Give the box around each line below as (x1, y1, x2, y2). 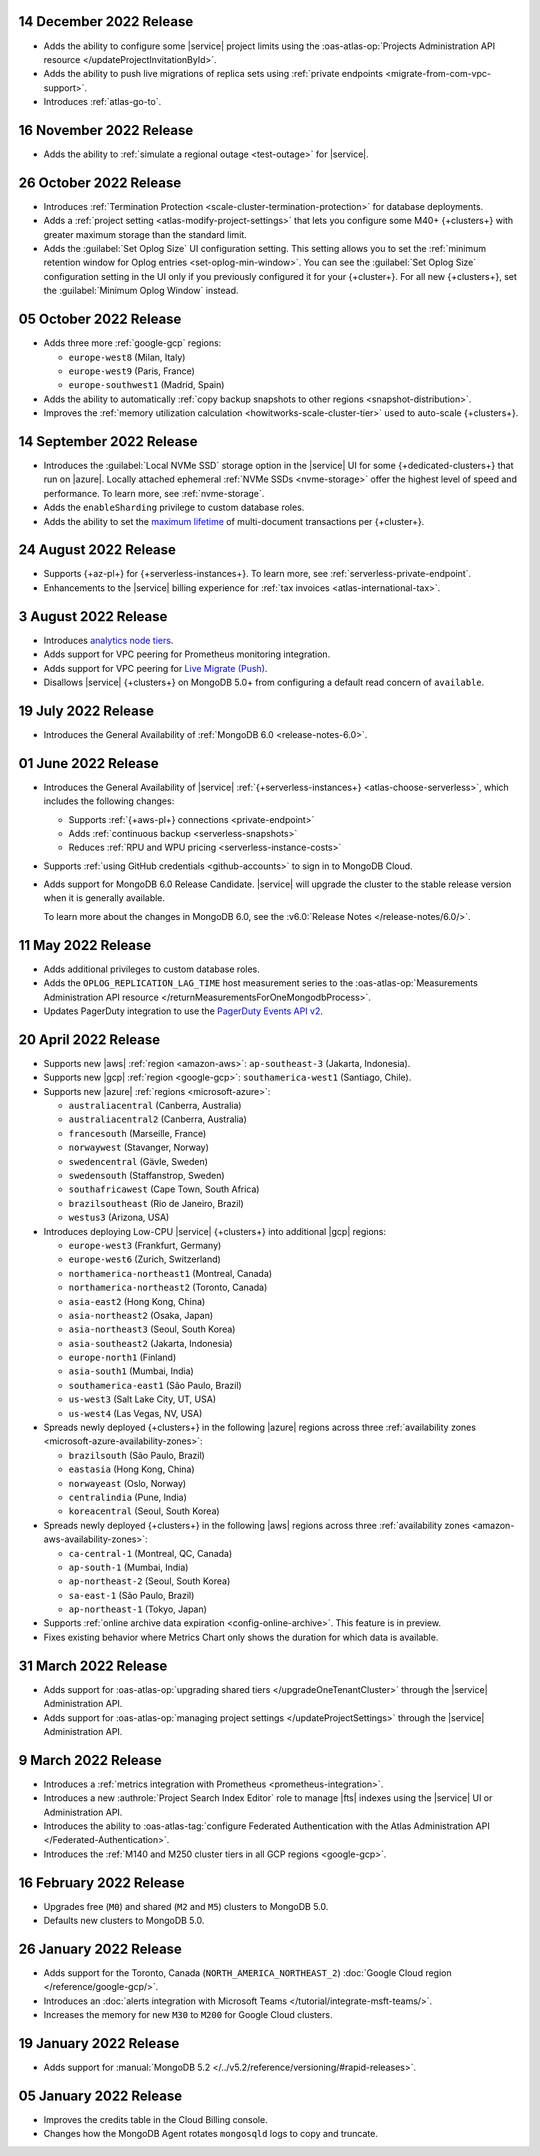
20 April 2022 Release (18, 1031, 161, 1048)
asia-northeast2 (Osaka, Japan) (68, 1309, 214, 1321)
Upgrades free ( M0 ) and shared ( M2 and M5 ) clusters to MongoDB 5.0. (43, 1900, 329, 1912)
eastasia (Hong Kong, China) (68, 1463, 195, 1475)
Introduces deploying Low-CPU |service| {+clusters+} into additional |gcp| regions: (43, 1225, 387, 1237)
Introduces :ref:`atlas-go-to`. (43, 96, 162, 108)
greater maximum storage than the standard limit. (43, 228, 247, 240)
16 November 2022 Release (18, 121, 194, 139)
